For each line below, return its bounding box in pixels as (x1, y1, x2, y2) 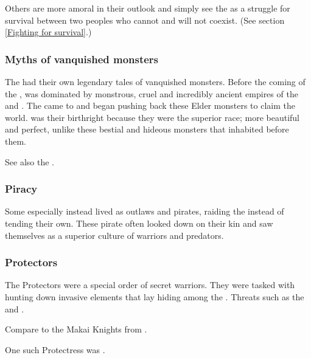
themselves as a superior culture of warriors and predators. (5, 229, 224, 241)
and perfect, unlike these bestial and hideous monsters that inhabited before (5, 123, 289, 136)
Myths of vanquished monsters (5, 51, 159, 66)
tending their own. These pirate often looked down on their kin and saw (5, 216, 273, 229)
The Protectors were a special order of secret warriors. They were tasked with (5, 278, 295, 291)
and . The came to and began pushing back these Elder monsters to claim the (5, 99, 295, 112)
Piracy (5, 181, 38, 196)
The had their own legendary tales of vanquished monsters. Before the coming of (5, 75, 306, 88)
